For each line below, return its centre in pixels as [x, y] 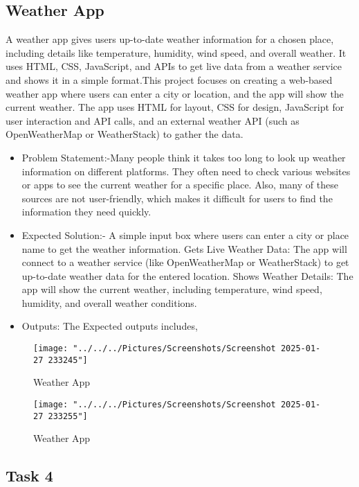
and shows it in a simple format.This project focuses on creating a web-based [169, 79]
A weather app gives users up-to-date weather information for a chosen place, [170, 39]
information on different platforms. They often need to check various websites [186, 171]
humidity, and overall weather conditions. [109, 302]
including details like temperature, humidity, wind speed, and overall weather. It [176, 52]
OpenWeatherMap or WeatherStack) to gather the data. [125, 134]
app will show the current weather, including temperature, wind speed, [172, 289]
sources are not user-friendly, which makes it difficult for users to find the [177, 198]
